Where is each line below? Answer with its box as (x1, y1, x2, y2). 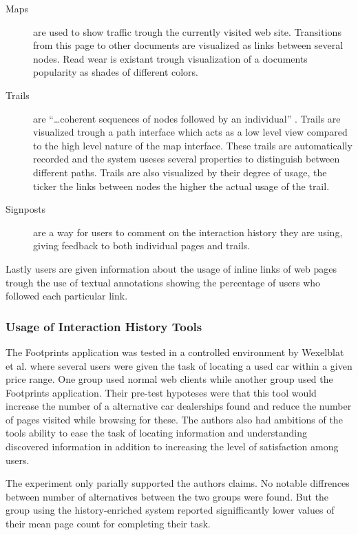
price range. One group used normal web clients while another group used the (6, 372, 333, 386)
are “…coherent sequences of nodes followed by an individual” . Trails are (33, 111, 341, 125)
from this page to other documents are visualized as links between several (33, 38, 344, 52)
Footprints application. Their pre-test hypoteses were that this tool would (6, 385, 317, 399)
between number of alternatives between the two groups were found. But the (6, 489, 329, 503)
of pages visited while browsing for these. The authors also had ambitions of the (6, 412, 343, 426)
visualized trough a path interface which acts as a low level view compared (33, 125, 348, 139)
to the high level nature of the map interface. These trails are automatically (33, 138, 352, 152)
